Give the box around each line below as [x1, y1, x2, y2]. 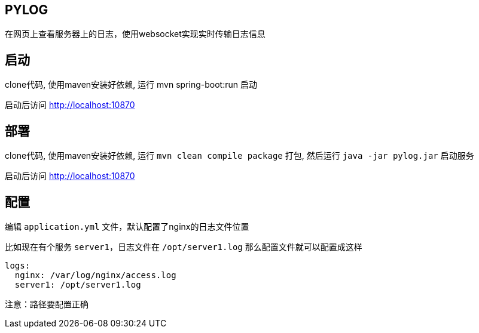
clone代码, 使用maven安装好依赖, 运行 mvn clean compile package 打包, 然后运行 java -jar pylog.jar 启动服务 [5, 150, 474, 161]
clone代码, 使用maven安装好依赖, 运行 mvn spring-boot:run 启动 [5, 79, 257, 90]
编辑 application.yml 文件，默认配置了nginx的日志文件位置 [5, 221, 249, 232]
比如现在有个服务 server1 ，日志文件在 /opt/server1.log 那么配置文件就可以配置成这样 [5, 241, 362, 252]
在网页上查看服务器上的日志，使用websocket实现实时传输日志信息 [5, 29, 266, 39]
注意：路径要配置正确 [5, 298, 89, 309]
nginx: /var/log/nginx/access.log [14, 270, 176, 280]
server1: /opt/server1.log [14, 279, 141, 289]
